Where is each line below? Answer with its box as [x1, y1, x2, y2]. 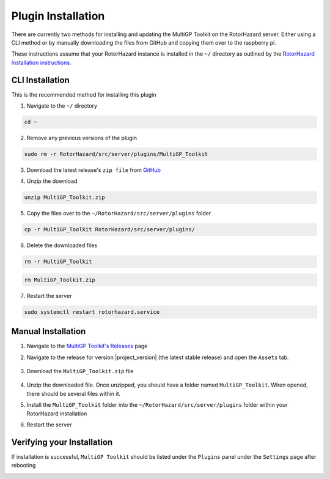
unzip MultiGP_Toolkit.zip [24, 194, 105, 201]
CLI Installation [11, 75, 70, 85]
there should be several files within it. [26, 390, 121, 397]
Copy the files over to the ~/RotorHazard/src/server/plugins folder [26, 210, 211, 217]
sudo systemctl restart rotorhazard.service [24, 308, 160, 315]
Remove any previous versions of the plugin [26, 134, 137, 141]
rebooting [11, 462, 36, 469]
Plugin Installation [11, 9, 105, 23]
